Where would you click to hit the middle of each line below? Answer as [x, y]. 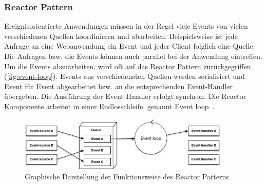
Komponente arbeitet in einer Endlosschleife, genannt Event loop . [109, 106]
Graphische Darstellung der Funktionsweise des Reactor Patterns [127, 177]
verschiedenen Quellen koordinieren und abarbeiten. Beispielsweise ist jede [121, 36]
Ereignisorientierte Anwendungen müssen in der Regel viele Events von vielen [126, 26]
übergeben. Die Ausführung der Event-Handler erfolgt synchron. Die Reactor [125, 96]
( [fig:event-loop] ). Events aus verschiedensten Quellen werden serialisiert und [125, 76]
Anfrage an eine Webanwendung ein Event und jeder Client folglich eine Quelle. [130, 46]
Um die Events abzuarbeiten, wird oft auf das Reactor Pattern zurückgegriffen [128, 66]
